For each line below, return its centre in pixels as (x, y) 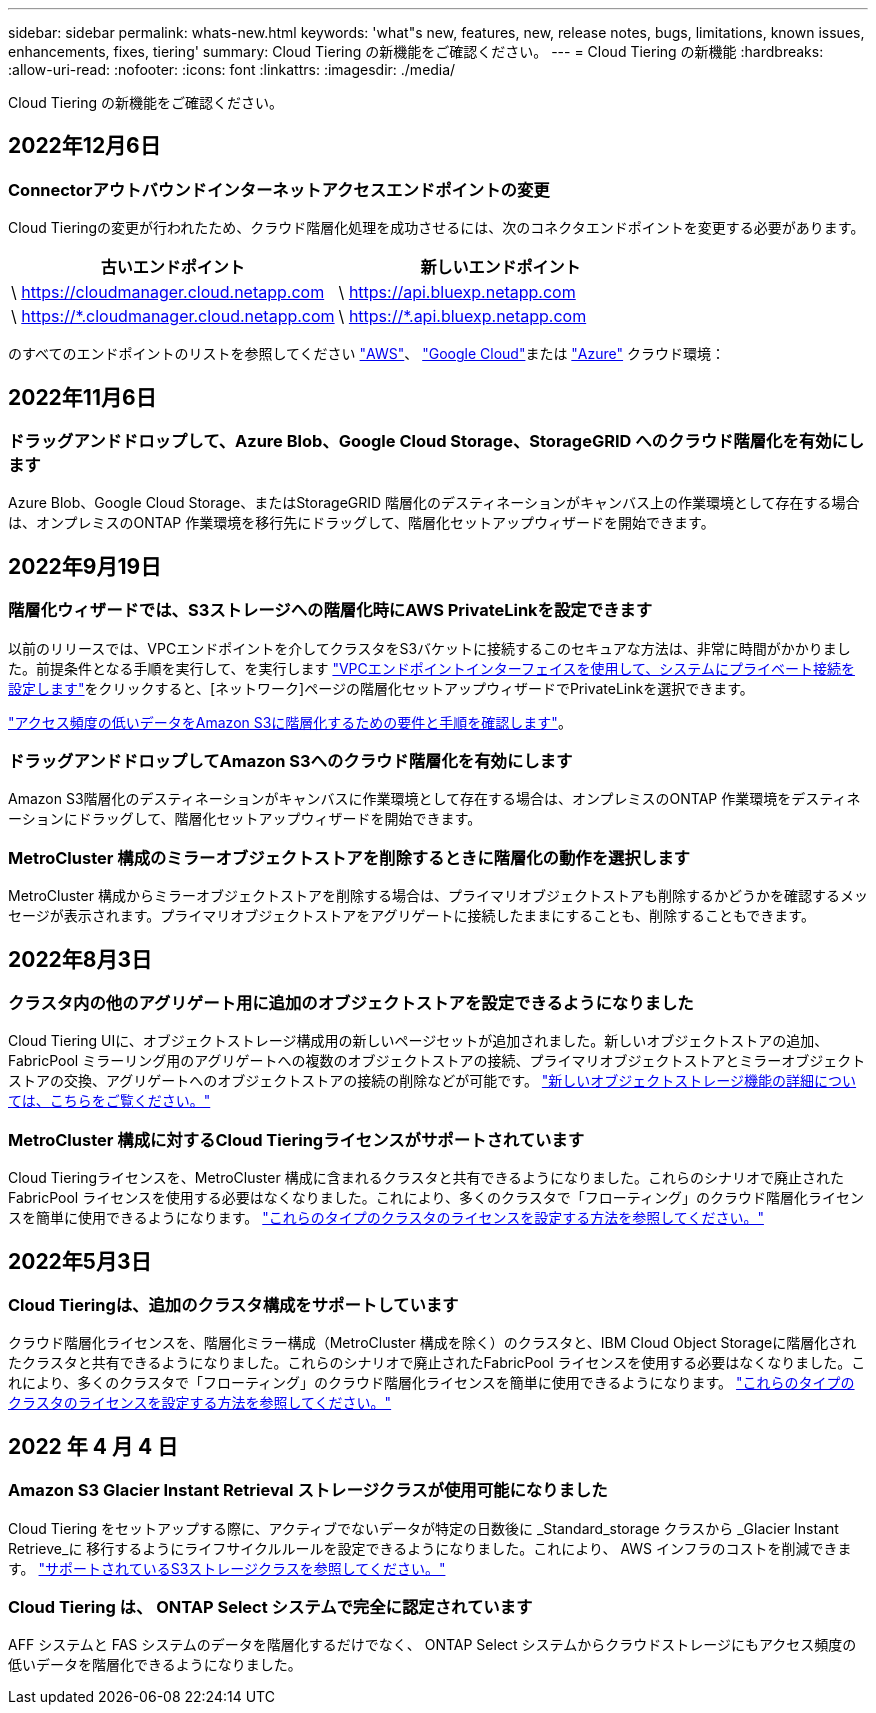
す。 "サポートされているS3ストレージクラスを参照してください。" (227, 1568)
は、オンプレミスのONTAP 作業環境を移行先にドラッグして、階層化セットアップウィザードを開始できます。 (361, 523)
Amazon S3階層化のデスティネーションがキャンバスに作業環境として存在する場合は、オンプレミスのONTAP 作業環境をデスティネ (434, 799)
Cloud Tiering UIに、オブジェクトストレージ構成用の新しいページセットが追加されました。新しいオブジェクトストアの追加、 (418, 1041)
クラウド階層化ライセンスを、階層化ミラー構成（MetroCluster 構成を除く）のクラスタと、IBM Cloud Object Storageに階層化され (432, 1343)
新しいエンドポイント (500, 267)
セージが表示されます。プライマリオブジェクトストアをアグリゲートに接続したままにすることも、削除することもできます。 (411, 916)
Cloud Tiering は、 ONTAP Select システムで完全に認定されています (270, 1606)
